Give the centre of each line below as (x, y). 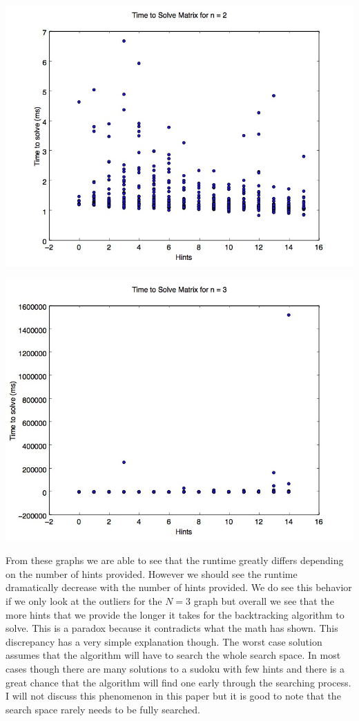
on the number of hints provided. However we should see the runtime (152, 573)
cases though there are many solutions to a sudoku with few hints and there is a (175, 668)
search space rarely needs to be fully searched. (103, 709)
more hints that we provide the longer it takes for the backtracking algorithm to (175, 614)
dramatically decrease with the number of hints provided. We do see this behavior (179, 587)
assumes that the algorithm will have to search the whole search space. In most (173, 655)
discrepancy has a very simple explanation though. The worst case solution (164, 641)
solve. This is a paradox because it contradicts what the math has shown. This (172, 628)
